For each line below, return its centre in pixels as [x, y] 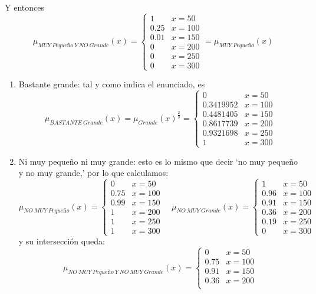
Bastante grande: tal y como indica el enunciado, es [112, 84]
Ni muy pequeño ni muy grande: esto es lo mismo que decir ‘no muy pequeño [158, 161]
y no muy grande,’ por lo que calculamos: [93, 173]
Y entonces [24, 7]
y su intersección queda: [62, 241]
